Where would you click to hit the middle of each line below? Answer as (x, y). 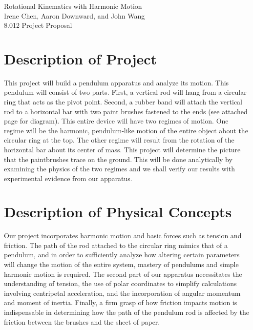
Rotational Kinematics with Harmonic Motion (73, 6)
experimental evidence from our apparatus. (68, 178)
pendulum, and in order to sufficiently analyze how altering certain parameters (122, 255)
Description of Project (81, 58)
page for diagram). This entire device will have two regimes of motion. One (116, 121)
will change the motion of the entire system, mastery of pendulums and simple (121, 264)
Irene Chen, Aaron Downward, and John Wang (74, 15)
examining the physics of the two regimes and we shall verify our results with (120, 169)
